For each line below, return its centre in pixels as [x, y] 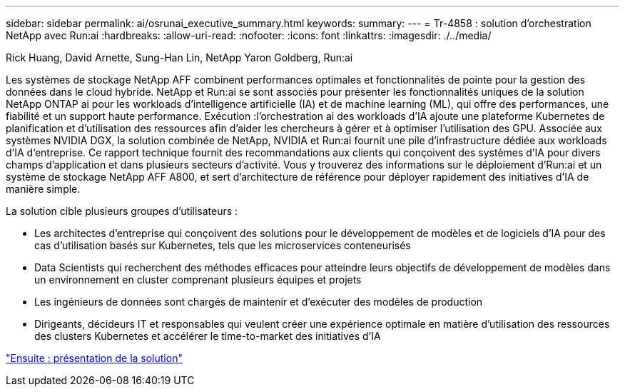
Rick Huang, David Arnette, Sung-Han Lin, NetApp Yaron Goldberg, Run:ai [179, 57]
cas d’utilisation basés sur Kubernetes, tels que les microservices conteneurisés [223, 245]
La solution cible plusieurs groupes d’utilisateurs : [122, 211]
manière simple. [43, 189]
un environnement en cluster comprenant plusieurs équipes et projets [198, 280]
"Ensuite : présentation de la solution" [94, 358]
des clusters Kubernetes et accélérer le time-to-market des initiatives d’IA [208, 336]
